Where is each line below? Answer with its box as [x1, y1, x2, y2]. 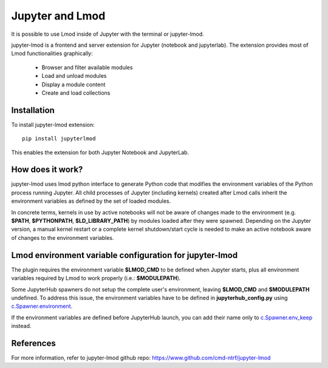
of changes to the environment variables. [11, 234, 115, 241]
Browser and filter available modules [41, 64, 133, 71]
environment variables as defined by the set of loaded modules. [11, 197, 171, 205]
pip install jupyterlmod [22, 135, 96, 142]
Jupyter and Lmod [11, 9, 106, 22]
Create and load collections [41, 89, 111, 97]
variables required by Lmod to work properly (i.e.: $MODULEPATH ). [11, 274, 181, 282]
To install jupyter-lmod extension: [11, 121, 95, 128]
